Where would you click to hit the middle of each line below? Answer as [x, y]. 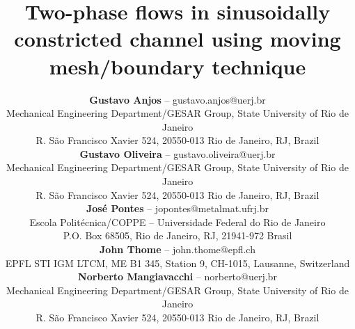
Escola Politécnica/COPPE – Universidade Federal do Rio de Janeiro [177, 222]
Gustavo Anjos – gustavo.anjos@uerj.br [177, 99]
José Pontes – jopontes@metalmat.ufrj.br [177, 208]
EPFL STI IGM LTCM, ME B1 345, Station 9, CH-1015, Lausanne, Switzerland [177, 263]
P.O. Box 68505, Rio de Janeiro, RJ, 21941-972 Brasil [177, 235]
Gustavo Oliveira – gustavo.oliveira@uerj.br [177, 153]
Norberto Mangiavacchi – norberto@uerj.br [177, 276]
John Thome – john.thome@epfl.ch [177, 249]
